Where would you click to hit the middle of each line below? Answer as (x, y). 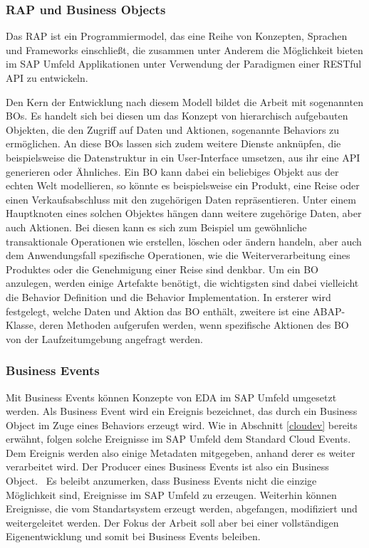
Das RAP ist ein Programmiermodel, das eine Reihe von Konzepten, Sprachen (177, 36)
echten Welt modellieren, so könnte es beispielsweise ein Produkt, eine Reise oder (183, 185)
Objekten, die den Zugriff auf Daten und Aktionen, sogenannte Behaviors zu (173, 129)
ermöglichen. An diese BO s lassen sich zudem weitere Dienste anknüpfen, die (173, 143)
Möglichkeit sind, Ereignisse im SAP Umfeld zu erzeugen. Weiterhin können (171, 494)
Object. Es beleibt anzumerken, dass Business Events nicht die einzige (161, 481)
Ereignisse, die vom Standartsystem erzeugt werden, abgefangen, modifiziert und (182, 509)
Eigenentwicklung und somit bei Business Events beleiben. (133, 536)
